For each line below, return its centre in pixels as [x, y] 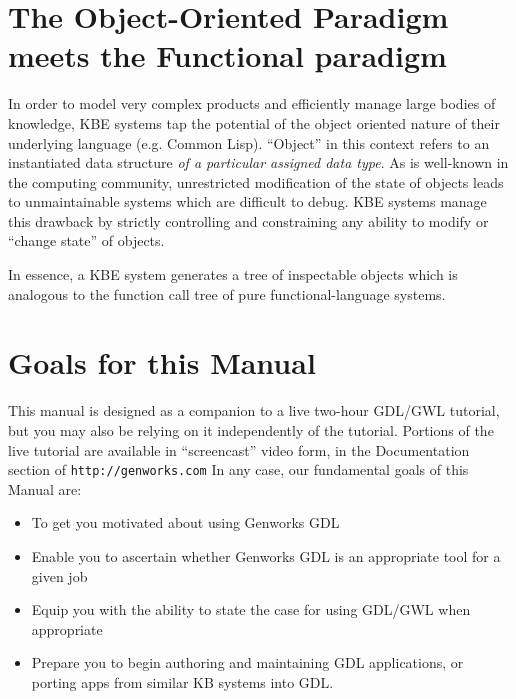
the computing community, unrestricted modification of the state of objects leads [256, 181]
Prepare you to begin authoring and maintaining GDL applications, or [247, 662]
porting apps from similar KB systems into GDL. [182, 681]
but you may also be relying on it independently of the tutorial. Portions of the [251, 429]
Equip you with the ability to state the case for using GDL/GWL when [251, 609]
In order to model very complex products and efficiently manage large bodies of [252, 103]
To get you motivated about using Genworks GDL [185, 522]
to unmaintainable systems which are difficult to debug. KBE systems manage [247, 201]
